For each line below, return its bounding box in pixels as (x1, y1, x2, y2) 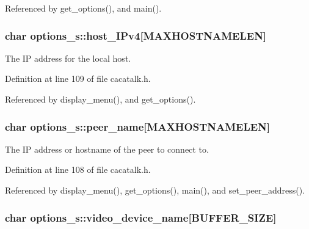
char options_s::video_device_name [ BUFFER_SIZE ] (5, 209, 277, 225)
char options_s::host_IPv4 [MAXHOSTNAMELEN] (5, 27, 267, 43)
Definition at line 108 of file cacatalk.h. (5, 163, 151, 176)
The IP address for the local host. (5, 51, 131, 64)
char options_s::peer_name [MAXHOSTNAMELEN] (5, 118, 271, 134)
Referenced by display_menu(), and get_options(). (5, 93, 196, 105)
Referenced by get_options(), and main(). (5, 2, 162, 14)
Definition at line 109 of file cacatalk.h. (5, 72, 151, 85)
